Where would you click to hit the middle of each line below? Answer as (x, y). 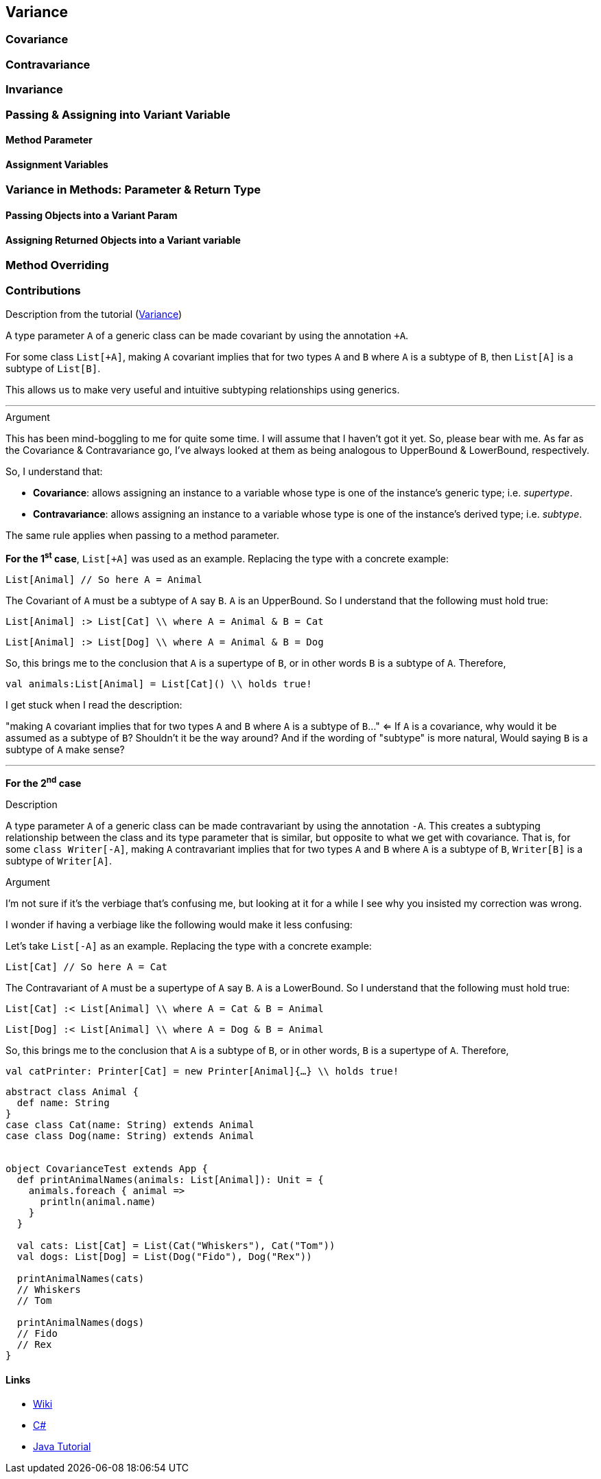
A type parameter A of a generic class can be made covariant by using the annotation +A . (207, 335)
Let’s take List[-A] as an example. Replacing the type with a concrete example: (189, 946)
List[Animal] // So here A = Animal (104, 579)
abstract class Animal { (72, 1092)
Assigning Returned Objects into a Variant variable (123, 240)
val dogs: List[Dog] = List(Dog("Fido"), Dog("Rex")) (164, 1257)
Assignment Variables (57, 164)
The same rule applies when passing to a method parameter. (142, 535)
